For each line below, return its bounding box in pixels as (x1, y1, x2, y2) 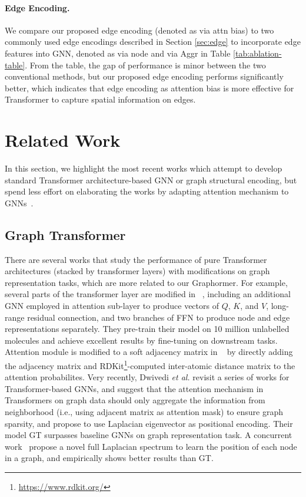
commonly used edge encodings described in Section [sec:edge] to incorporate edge (5, 35, 301, 48)
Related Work (5, 128, 121, 152)
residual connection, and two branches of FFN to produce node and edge (27, 311, 290, 323)
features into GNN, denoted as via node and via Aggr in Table (5, 47, 231, 59)
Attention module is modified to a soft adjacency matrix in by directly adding (5, 345, 293, 358)
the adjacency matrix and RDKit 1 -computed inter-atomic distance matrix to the (5, 358, 295, 371)
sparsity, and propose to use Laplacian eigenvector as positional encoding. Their (5, 417, 293, 429)
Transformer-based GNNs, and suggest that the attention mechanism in (5, 382, 264, 394)
